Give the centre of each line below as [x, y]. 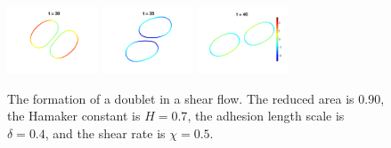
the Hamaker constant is [74, 116]
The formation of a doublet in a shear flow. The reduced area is [181, 98]
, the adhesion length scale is [266, 116]
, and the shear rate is [105, 133]
